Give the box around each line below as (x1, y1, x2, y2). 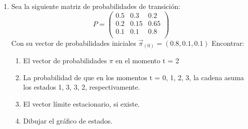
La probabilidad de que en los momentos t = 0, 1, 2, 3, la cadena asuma (23, 72, 244, 82)
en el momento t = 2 (115, 55, 179, 66)
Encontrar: (212, 37, 245, 48)
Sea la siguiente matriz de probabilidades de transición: (11, 1, 181, 11)
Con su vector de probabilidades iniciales (11, 37, 136, 48)
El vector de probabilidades (23, 55, 107, 66)
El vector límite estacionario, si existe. (23, 99, 140, 109)
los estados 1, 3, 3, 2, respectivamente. (23, 82, 140, 92)
